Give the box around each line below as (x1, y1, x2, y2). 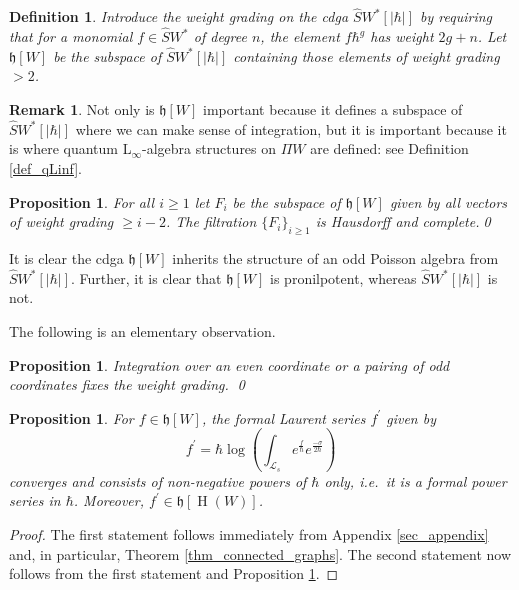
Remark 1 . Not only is (9, 99, 155, 120)
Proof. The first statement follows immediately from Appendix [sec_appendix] (9, 524, 489, 545)
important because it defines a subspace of (203, 99, 463, 120)
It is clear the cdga (9, 248, 124, 269)
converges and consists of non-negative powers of (9, 470, 307, 491)
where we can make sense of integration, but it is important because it (75, 118, 507, 139)
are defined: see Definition (310, 138, 469, 159)
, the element (260, 26, 340, 47)
